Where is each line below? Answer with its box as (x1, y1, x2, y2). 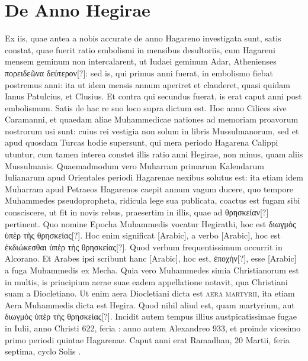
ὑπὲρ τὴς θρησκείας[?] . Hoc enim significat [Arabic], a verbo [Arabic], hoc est (5, 229, 281, 241)
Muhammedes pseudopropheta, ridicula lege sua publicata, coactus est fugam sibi (5, 194, 300, 207)
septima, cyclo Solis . (5, 345, 81, 357)
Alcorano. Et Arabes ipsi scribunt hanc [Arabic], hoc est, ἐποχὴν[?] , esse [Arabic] (5, 252, 297, 265)
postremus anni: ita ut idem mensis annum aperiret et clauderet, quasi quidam (5, 78, 290, 91)
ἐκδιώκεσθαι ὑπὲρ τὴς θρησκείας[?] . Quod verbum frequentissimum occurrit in (5, 240, 283, 253)
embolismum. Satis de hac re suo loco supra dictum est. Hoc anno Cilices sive (5, 101, 287, 114)
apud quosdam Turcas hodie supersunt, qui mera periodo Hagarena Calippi (5, 136, 278, 149)
